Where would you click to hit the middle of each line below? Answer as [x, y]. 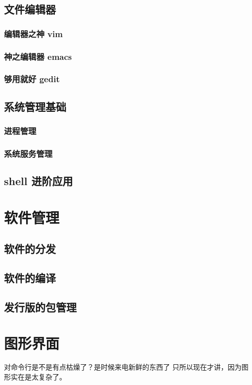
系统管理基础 [35, 106]
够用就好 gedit [32, 79]
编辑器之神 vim [33, 33]
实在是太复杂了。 [38, 377]
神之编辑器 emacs [38, 56]
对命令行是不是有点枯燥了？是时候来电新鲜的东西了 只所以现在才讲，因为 [123, 367]
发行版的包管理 [40, 307]
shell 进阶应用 [39, 181]
